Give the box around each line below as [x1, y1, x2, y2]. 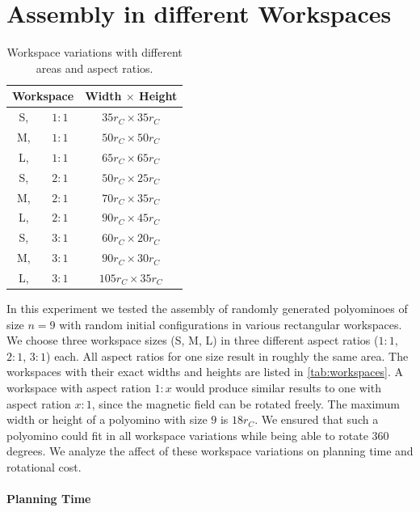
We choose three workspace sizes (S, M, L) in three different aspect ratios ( [6, 332, 379, 349]
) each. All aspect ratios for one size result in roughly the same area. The [46, 347, 409, 364]
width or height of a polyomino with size [6, 411, 208, 428]
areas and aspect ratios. [36, 59, 153, 76]
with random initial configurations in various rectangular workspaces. [59, 315, 402, 332]
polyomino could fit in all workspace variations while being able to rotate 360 [6, 426, 389, 443]
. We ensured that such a [254, 411, 379, 428]
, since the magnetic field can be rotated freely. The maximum [91, 395, 400, 412]
